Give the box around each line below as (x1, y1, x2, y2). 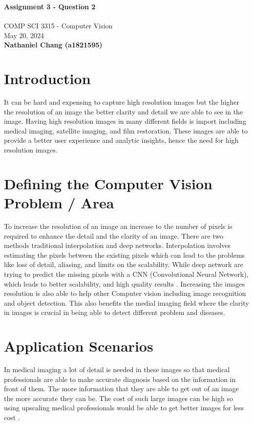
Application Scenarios (4, 336, 153, 356)
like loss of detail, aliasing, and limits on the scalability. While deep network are (4, 259, 243, 269)
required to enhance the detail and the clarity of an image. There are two (4, 230, 223, 241)
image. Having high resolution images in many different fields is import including (4, 116, 246, 126)
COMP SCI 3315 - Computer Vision (4, 21, 113, 31)
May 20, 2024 (4, 30, 44, 40)
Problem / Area (4, 193, 114, 213)
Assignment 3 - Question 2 (4, 1, 96, 11)
